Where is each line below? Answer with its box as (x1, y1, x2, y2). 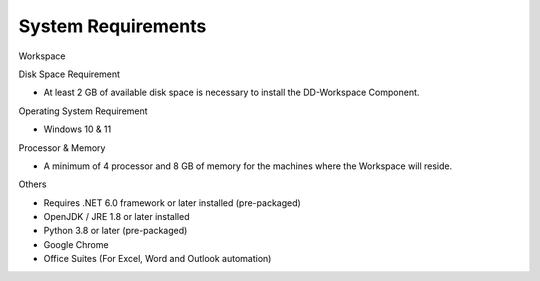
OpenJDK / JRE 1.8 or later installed (43, 211, 190, 223)
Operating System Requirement (18, 105, 149, 117)
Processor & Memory (18, 141, 106, 154)
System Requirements (18, 15, 207, 37)
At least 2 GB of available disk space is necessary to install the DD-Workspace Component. (43, 86, 420, 99)
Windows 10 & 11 (43, 123, 112, 135)
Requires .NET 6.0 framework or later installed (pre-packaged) (43, 196, 302, 209)
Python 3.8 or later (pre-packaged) (43, 225, 188, 237)
